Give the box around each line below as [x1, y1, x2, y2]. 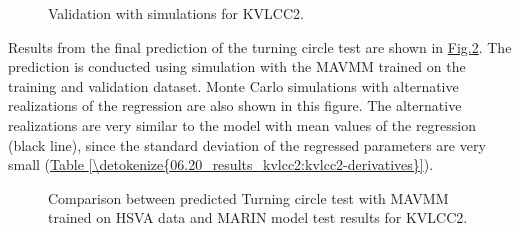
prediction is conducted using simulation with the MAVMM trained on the [8, 56, 466, 77]
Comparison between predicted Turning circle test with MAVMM [48, 187, 449, 208]
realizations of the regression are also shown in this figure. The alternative [8, 95, 462, 116]
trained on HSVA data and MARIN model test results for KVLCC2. [48, 207, 468, 228]
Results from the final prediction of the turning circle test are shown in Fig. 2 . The [8, 36, 512, 57]
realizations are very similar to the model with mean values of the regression [8, 114, 477, 135]
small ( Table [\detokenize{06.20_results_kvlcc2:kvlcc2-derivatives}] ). [8, 154, 434, 175]
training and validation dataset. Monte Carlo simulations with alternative [8, 75, 459, 96]
